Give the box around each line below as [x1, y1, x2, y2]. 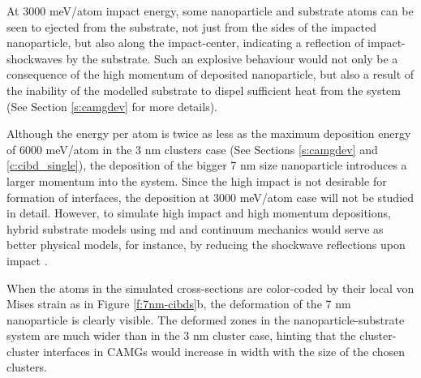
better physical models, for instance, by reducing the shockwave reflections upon [6, 236, 406, 253]
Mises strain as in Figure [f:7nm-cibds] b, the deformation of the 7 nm [6, 295, 351, 312]
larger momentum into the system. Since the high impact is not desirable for [6, 172, 387, 189]
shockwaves [6, 49, 62, 67]
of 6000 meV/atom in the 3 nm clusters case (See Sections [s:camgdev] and [6, 140, 378, 157]
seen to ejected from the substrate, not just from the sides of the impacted [6, 18, 376, 35]
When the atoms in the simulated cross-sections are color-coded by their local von [6, 279, 415, 296]
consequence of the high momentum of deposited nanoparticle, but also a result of [6, 66, 415, 83]
